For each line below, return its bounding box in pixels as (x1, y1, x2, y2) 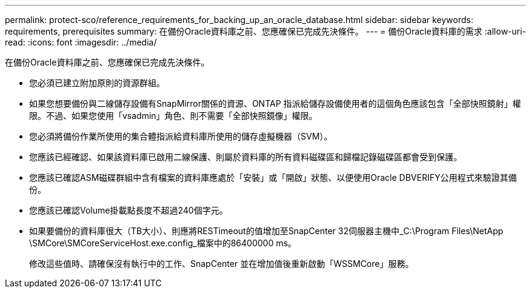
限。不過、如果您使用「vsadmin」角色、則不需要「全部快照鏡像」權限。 (29, 110, 318, 121)
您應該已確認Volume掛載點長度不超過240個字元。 (29, 205, 228, 215)
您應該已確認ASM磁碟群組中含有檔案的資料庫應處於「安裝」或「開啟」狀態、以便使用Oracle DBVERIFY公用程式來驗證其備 (29, 172, 517, 183)
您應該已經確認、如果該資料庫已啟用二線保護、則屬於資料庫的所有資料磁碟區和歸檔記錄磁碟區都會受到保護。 (29, 152, 462, 162)
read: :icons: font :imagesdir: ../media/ (5, 37, 157, 47)
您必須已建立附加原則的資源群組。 (29, 78, 165, 88)
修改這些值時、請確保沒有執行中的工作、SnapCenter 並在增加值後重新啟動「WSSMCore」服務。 (29, 258, 414, 269)
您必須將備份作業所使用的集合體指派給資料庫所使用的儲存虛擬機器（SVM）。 (29, 131, 333, 141)
